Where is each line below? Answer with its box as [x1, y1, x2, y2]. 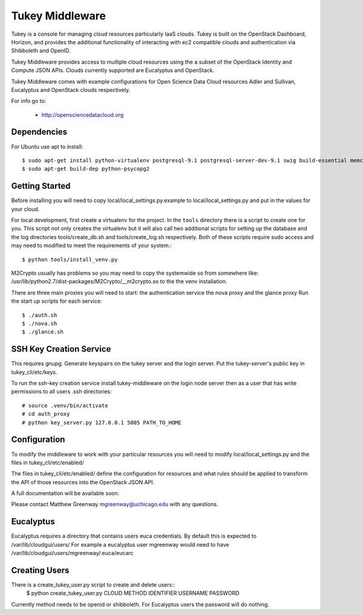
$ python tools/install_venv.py [22, 256, 118, 263]
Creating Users [11, 565, 70, 575]
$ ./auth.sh [22, 312, 57, 318]
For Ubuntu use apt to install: [11, 143, 83, 150]
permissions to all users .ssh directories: [11, 388, 112, 395]
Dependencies [11, 127, 68, 137]
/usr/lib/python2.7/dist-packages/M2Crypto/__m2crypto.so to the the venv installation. [11, 278, 227, 285]
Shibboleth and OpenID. [11, 47, 71, 54]
